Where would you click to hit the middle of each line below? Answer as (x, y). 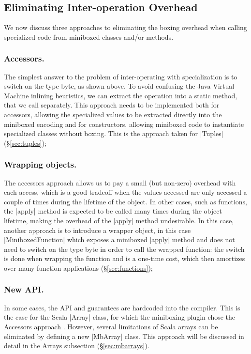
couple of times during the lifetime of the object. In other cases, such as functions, (125, 201)
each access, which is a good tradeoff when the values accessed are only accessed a (125, 192)
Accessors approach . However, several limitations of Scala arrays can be (111, 326)
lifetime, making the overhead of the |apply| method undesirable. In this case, (119, 220)
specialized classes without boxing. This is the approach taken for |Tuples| (114, 133)
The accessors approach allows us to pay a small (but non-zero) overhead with (120, 182)
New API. (24, 289)
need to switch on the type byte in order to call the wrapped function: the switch (124, 249)
